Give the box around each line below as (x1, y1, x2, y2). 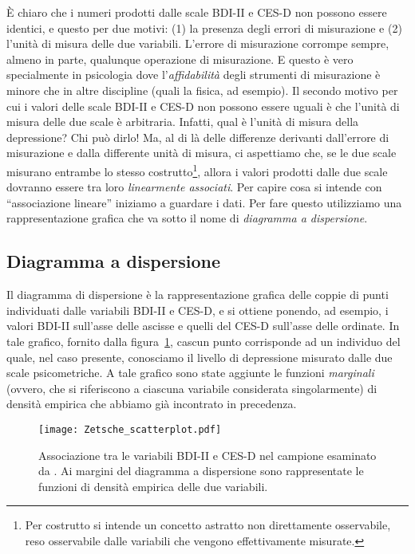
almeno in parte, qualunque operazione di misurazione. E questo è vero (6, 50, 354, 67)
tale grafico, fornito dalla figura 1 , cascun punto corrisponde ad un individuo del (6, 332, 401, 349)
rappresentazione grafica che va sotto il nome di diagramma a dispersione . (6, 210, 368, 226)
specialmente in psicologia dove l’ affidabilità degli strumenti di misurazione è (6, 66, 381, 83)
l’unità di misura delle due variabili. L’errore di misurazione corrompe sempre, (6, 35, 389, 52)
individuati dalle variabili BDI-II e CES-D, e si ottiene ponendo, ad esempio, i (6, 301, 389, 318)
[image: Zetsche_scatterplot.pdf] (38, 423, 222, 435)
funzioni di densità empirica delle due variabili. (38, 477, 268, 494)
